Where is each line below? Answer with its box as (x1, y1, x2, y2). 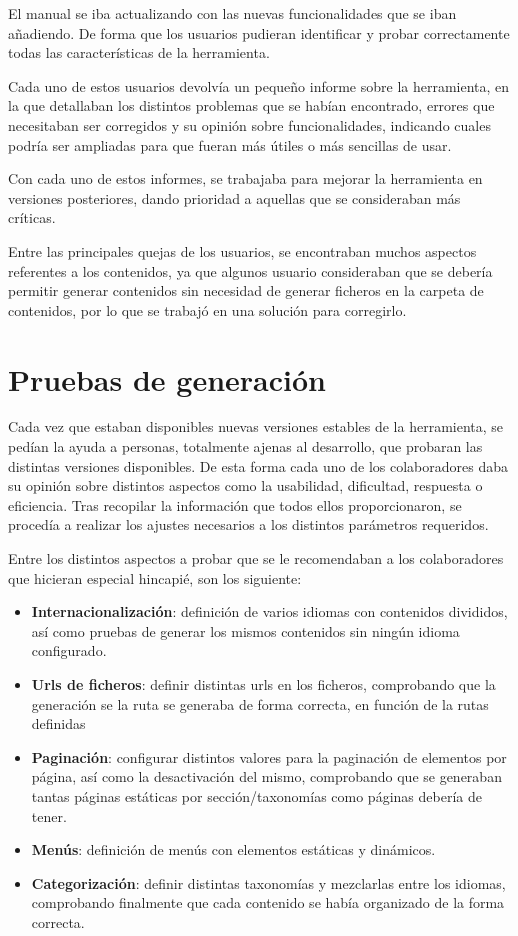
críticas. (8, 207, 56, 228)
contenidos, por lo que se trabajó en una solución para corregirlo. (8, 299, 407, 320)
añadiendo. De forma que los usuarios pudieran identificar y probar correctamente (8, 22, 510, 43)
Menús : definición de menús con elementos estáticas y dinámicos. (31, 839, 436, 860)
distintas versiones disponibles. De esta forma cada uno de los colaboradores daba (8, 455, 508, 476)
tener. (31, 805, 67, 826)
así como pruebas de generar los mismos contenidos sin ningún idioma (31, 620, 460, 641)
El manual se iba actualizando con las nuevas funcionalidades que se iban (8, 3, 457, 23)
